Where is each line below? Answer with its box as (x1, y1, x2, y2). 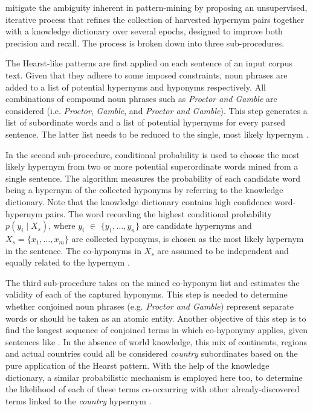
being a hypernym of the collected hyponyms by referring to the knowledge (5, 183, 283, 196)
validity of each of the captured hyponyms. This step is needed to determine (5, 288, 288, 301)
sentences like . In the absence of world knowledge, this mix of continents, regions (5, 335, 308, 348)
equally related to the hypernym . (5, 256, 130, 269)
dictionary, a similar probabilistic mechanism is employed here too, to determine (5, 371, 303, 383)
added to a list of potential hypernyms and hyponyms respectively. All (5, 80, 266, 93)
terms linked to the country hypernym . (5, 394, 152, 407)
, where (48, 219, 76, 232)
